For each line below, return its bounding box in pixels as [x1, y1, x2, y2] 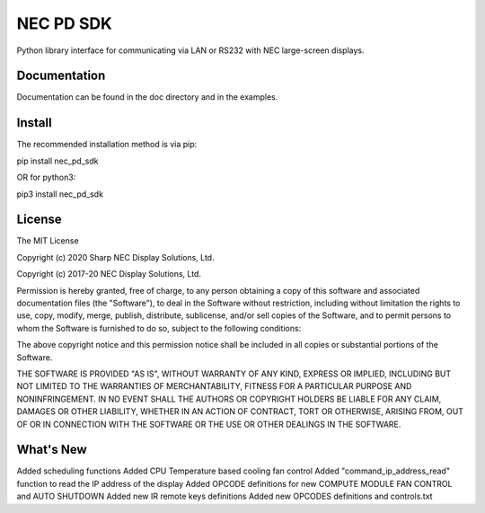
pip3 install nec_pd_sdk [16, 189, 103, 199]
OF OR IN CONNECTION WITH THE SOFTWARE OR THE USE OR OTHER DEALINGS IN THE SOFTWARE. [16, 419, 401, 429]
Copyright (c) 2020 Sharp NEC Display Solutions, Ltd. [16, 252, 215, 262]
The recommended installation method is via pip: [16, 139, 198, 150]
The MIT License [16, 235, 80, 246]
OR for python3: [16, 172, 76, 183]
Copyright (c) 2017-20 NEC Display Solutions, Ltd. [16, 269, 202, 279]
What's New [16, 442, 87, 457]
